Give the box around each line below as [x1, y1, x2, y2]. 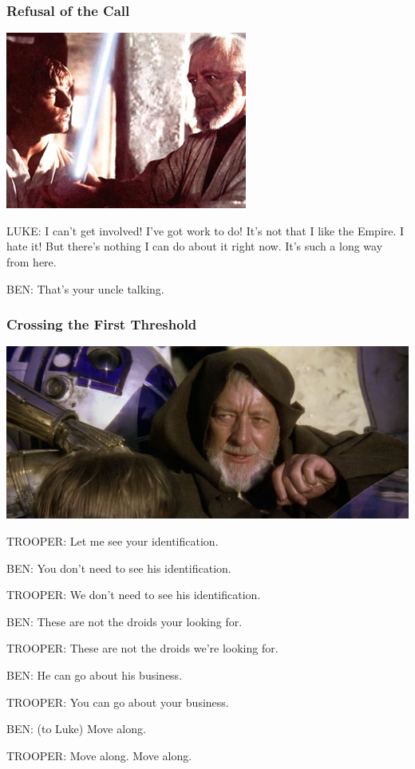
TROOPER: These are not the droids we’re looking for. [6, 640, 279, 657]
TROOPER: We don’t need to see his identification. [6, 586, 261, 603]
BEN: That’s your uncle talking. [6, 280, 164, 297]
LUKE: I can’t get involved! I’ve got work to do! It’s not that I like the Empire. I [6, 222, 405, 239]
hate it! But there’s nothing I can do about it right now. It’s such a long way [6, 238, 383, 254]
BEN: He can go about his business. [6, 667, 183, 684]
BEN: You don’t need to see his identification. [6, 559, 231, 576]
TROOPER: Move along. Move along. [6, 747, 192, 763]
